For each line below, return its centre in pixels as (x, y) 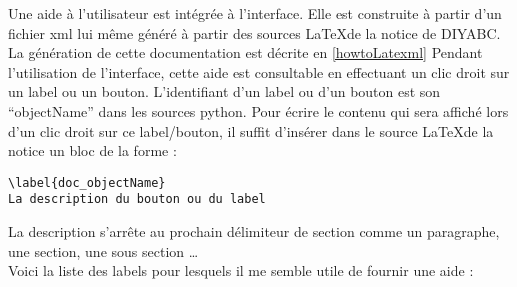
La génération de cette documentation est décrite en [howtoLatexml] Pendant (245, 52)
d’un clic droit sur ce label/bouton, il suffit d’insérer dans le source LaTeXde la (251, 130)
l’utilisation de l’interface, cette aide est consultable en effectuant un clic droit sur (259, 71)
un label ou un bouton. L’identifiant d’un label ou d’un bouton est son (224, 91)
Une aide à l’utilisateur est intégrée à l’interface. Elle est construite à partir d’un (255, 13)
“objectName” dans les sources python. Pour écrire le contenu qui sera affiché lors (258, 110)
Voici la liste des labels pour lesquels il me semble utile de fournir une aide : (241, 270)
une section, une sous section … (103, 250)
